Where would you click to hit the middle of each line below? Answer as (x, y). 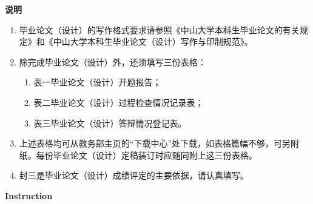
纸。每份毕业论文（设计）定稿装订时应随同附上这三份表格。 (138, 155)
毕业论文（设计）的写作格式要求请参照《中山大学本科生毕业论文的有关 (159, 29)
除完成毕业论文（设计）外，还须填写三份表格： (113, 61)
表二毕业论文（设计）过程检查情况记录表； (119, 102)
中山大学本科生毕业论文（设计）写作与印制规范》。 (153, 41)
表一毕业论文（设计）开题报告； (97, 82)
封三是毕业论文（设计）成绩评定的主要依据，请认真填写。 (134, 175)
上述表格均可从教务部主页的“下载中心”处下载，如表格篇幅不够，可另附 (159, 143)
